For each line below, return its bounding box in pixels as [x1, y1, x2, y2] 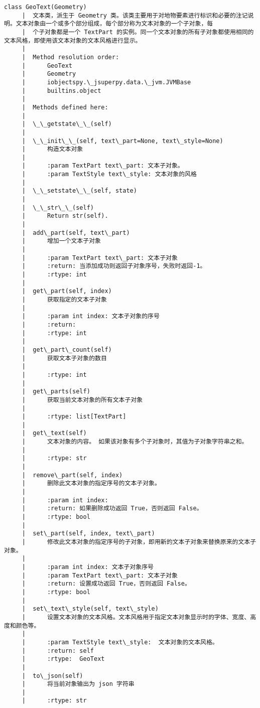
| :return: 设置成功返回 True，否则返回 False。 [22, 580, 191, 588]
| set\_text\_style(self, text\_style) [22, 605, 159, 613]
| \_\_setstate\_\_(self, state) [22, 187, 137, 195]
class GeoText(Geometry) [4, 4, 87, 11]
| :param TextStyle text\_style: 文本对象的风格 [22, 171, 197, 178]
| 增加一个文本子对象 [22, 237, 101, 245]
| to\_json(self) [22, 672, 83, 679]
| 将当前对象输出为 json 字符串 [22, 680, 135, 688]
